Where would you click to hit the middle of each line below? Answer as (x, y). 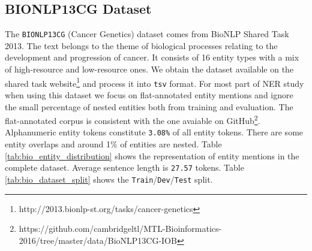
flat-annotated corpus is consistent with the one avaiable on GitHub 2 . (133, 120)
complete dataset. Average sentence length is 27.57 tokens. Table (124, 167)
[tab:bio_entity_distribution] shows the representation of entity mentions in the (152, 155)
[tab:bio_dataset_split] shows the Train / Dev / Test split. (109, 179)
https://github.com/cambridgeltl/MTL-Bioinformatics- (120, 229)
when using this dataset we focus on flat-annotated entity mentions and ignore (149, 94)
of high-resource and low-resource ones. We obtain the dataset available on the (149, 69)
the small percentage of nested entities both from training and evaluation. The (149, 106)
